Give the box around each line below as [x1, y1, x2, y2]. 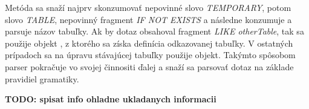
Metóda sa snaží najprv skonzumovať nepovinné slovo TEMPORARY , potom [5, 1, 291, 13]
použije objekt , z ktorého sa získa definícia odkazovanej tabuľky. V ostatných [5, 36, 293, 49]
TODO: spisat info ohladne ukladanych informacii [5, 93, 216, 105]
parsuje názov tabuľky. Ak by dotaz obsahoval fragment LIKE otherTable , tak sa [5, 25, 304, 38]
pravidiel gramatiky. [5, 72, 79, 85]
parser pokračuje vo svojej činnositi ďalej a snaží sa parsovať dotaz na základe [5, 60, 294, 73]
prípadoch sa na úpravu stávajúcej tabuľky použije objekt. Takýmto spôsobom [5, 48, 296, 61]
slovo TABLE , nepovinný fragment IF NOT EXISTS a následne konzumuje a [5, 13, 292, 25]
